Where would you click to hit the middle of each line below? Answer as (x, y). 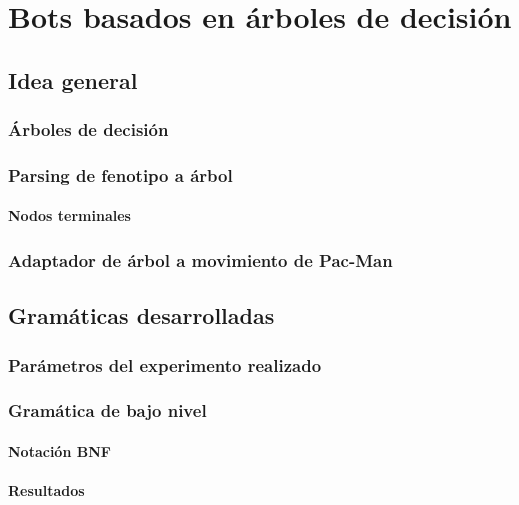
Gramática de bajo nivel (107, 410)
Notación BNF (59, 450)
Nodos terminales (69, 215)
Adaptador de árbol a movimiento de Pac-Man (200, 259)
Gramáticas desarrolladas (141, 315)
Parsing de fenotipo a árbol (120, 174)
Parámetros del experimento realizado (165, 364)
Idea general (73, 79)
